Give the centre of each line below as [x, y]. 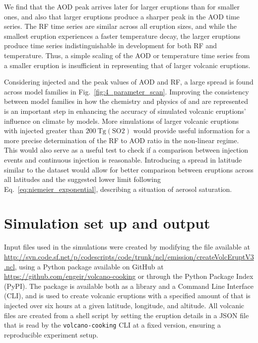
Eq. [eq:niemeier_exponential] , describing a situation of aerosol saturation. [118, 189]
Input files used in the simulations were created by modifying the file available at [127, 247]
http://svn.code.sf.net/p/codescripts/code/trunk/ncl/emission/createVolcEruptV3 [129, 257]
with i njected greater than [44, 130]
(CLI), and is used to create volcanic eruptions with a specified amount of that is [127, 296]
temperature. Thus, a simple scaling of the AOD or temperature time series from [127, 55]
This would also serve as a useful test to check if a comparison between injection [126, 150]
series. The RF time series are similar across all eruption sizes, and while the [121, 26]
